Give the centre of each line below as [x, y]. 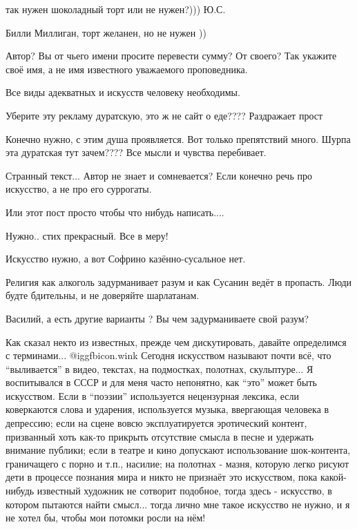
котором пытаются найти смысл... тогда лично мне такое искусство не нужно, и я [178, 504]
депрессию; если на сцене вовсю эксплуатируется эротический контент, [156, 423]
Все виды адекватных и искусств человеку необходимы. [123, 92]
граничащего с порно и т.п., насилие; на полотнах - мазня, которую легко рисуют [177, 463]
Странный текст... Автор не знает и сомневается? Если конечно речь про [159, 175]
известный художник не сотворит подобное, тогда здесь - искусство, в [184, 491]
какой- [334, 477]
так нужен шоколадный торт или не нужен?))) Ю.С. [116, 9]
